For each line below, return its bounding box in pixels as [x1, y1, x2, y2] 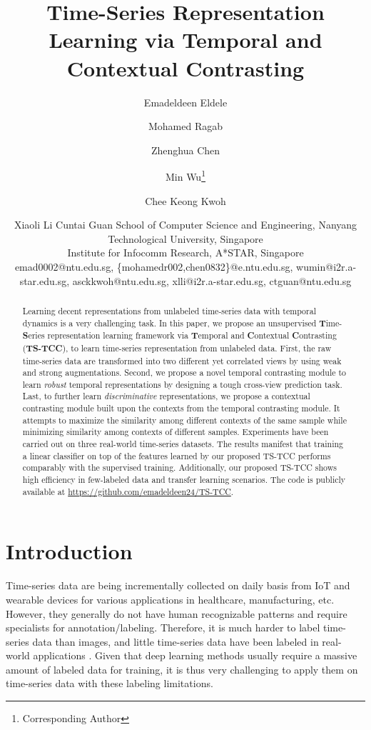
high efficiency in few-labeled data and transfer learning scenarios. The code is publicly [22, 474, 346, 486]
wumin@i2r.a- [296, 259, 357, 274]
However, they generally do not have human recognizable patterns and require [6, 606, 347, 621]
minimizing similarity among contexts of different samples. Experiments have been [22, 426, 329, 438]
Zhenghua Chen [151, 142, 220, 157]
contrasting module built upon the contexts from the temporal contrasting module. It [22, 402, 340, 414]
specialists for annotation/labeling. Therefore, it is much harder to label [6, 620, 320, 635]
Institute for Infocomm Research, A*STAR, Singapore [67, 245, 304, 260]
